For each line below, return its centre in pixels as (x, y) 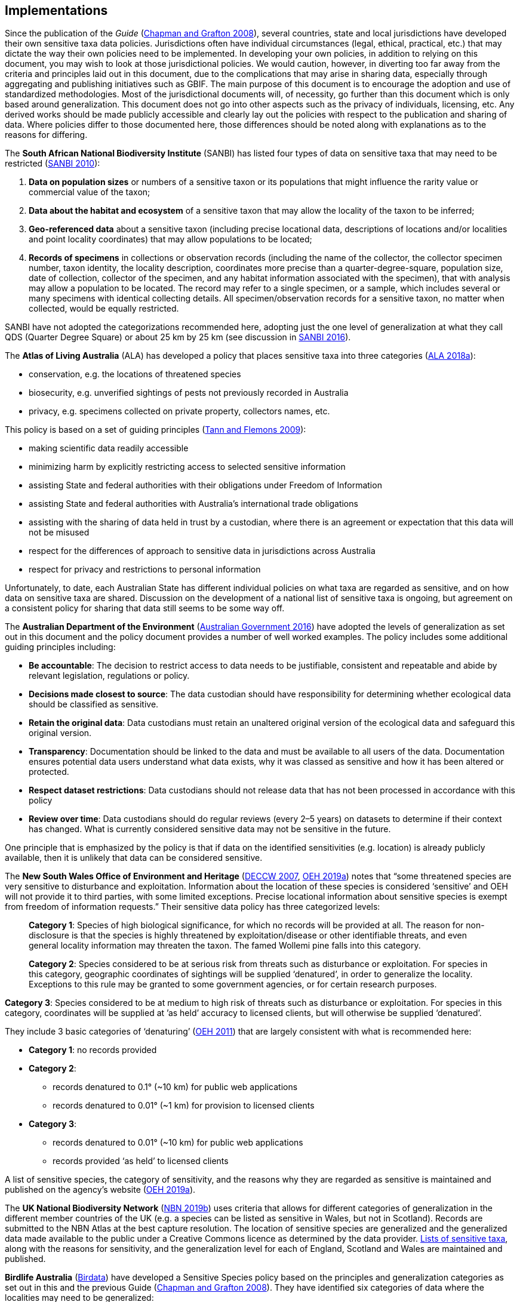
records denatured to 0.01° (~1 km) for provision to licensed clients (184, 1106)
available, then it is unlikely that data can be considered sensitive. (134, 858)
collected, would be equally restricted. (104, 309)
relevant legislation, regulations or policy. (109, 676)
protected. (49, 772)
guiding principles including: (60, 647)
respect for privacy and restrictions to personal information (145, 570)
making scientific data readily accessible (109, 448)
